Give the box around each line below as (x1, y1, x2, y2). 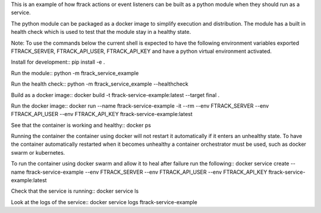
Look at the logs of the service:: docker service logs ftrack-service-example (11, 198, 197, 205)
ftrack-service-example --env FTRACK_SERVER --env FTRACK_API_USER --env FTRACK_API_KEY (26, 168, 267, 176)
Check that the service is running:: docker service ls (11, 187, 139, 195)
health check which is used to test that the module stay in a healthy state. (11, 29, 191, 36)
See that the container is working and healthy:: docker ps (11, 121, 152, 129)
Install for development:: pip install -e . (11, 58, 105, 65)
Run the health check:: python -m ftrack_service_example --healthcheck (11, 80, 188, 87)
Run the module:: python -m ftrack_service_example (11, 69, 139, 77)
